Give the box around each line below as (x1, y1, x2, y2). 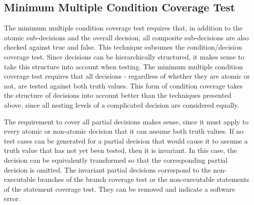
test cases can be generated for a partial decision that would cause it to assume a (4, 135, 248, 146)
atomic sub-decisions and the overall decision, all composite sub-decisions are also (4, 32, 249, 42)
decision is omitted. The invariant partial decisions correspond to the (4, 164, 211, 175)
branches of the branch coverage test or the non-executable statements (37, 174, 250, 184)
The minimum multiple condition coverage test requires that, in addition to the (4, 23, 243, 33)
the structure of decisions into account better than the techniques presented (4, 90, 231, 100)
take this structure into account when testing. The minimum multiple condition (4, 61, 243, 71)
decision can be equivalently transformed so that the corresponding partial (4, 154, 228, 165)
